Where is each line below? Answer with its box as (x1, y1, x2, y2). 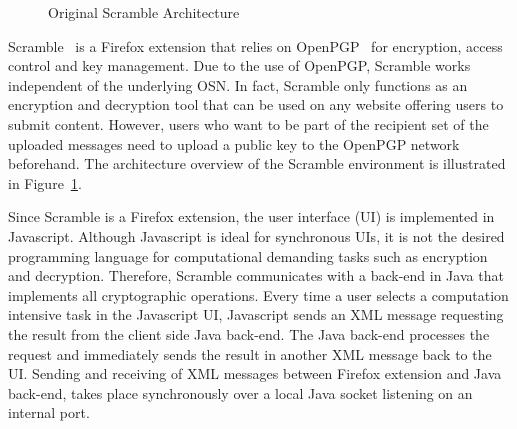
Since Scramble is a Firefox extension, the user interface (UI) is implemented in (8, 206, 495, 227)
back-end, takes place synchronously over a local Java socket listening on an (8, 382, 473, 403)
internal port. (8, 402, 90, 423)
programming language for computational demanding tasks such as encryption (8, 245, 488, 266)
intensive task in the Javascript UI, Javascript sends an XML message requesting (8, 304, 504, 325)
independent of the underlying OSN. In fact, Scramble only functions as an (8, 74, 468, 95)
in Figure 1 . (8, 172, 82, 193)
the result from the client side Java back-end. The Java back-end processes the (8, 323, 490, 344)
